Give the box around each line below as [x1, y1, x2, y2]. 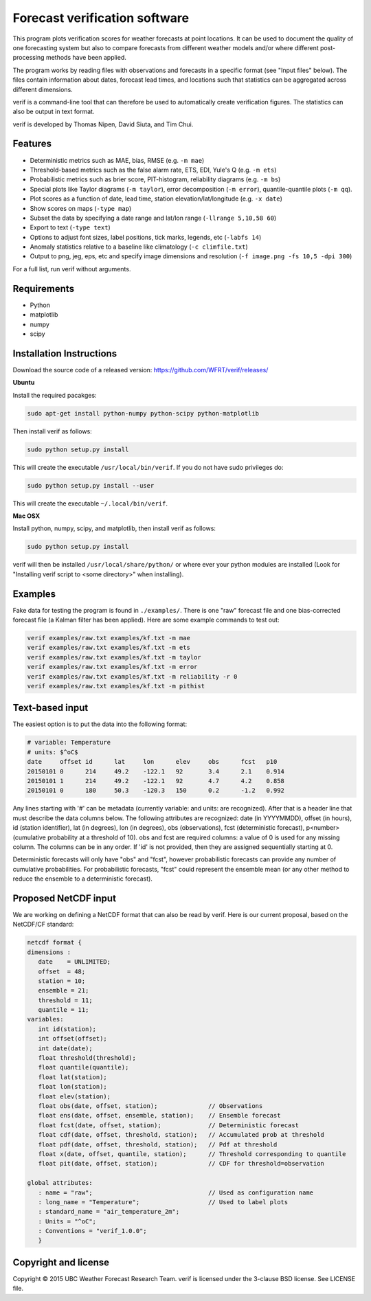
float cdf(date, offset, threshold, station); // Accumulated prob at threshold [38, 1131, 324, 1139]
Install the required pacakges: [12, 391, 97, 399]
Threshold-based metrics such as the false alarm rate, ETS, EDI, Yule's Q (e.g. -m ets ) [30, 166, 277, 174]
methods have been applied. [45, 54, 126, 62]
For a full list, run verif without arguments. [12, 264, 131, 273]
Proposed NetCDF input [12, 892, 117, 904]
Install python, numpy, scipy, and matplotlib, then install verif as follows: [12, 524, 216, 532]
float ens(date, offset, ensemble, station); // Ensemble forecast [38, 1111, 281, 1120]
